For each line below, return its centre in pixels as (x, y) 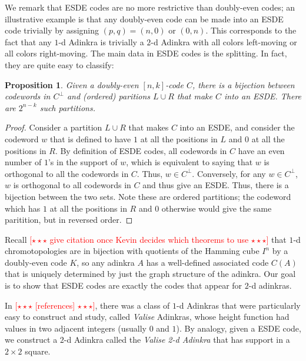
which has (23, 208)
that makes (149, 127)
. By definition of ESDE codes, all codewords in (141, 150)
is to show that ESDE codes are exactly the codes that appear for (124, 285)
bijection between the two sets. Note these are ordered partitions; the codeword (148, 196)
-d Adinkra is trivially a (101, 41)
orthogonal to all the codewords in (67, 173)
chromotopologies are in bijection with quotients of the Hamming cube (132, 251)
